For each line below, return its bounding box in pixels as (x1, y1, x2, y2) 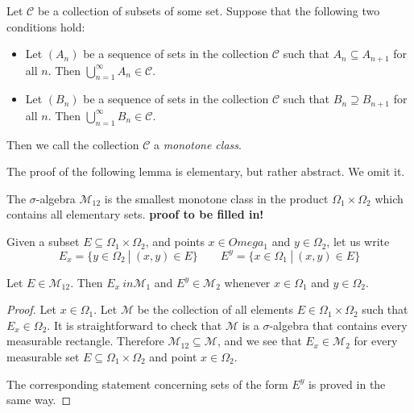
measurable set (6, 348, 80, 365)
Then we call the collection (6, 136, 139, 152)
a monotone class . (153, 136, 242, 152)
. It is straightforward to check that (47, 316, 222, 333)
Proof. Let (6, 301, 56, 318)
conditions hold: (6, 18, 85, 35)
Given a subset (6, 233, 80, 250)
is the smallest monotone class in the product (104, 190, 329, 206)
